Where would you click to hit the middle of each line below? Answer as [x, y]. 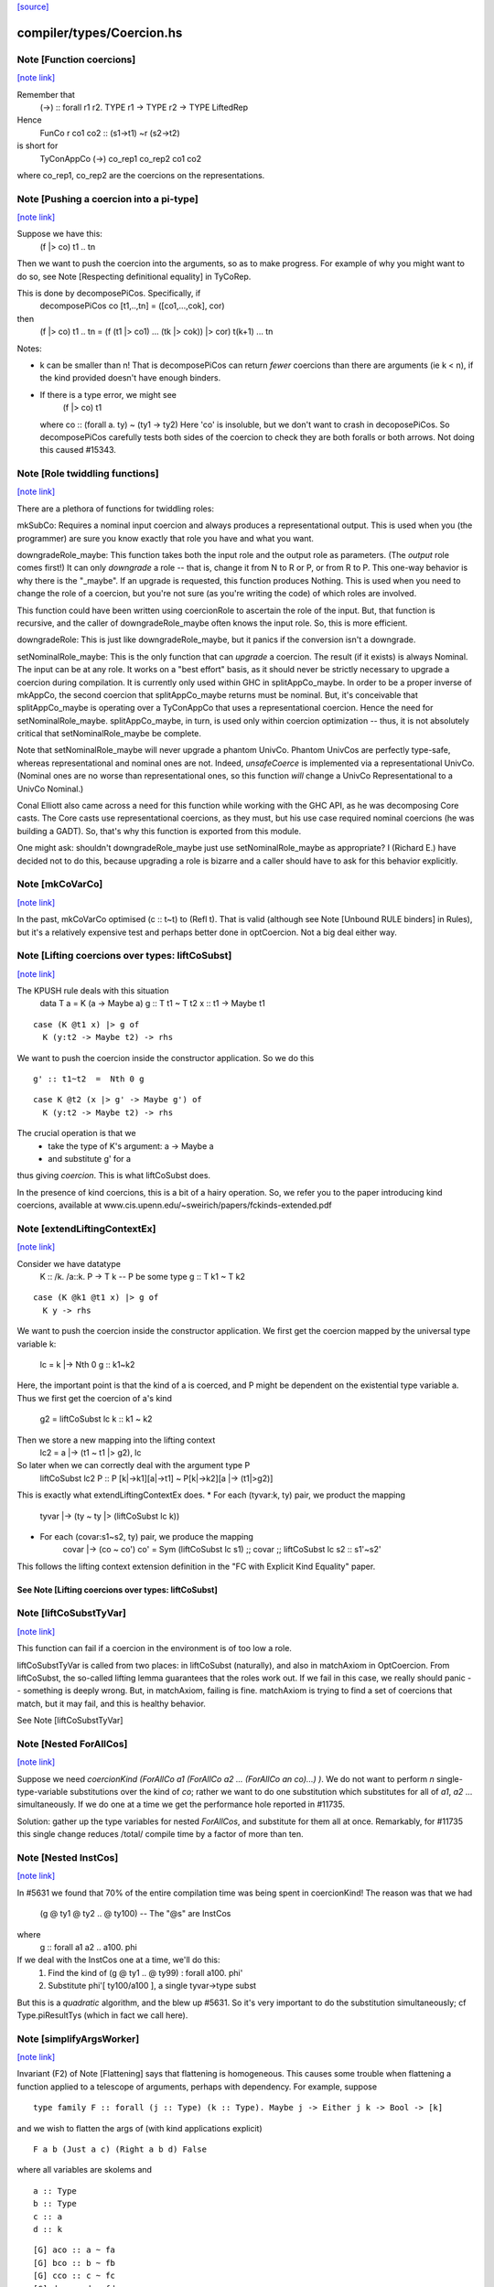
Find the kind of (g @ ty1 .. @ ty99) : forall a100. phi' [145, 1972]
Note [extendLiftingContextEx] [86, 1229]
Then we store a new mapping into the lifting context [116, 1440]
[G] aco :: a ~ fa [75, 2250]
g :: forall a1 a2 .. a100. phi [88, 1947]
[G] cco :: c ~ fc [75, 2276]
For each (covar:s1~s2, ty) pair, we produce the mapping [146, 1536]
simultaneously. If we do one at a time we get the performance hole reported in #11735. [181, 1804]
